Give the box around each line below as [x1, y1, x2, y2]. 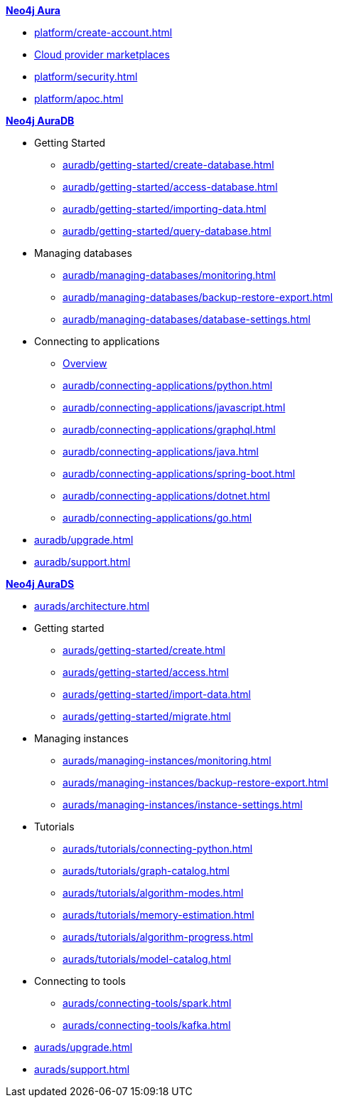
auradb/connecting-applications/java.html [63, 445, 259, 458]
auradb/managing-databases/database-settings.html [63, 313, 311, 325]
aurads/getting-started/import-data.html [63, 688, 251, 700]
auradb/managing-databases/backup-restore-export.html [63, 291, 333, 303]
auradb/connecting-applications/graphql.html [63, 423, 276, 436]
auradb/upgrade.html [34, 534, 134, 546]
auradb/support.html [34, 556, 131, 568]
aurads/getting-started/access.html [63, 666, 229, 678]
